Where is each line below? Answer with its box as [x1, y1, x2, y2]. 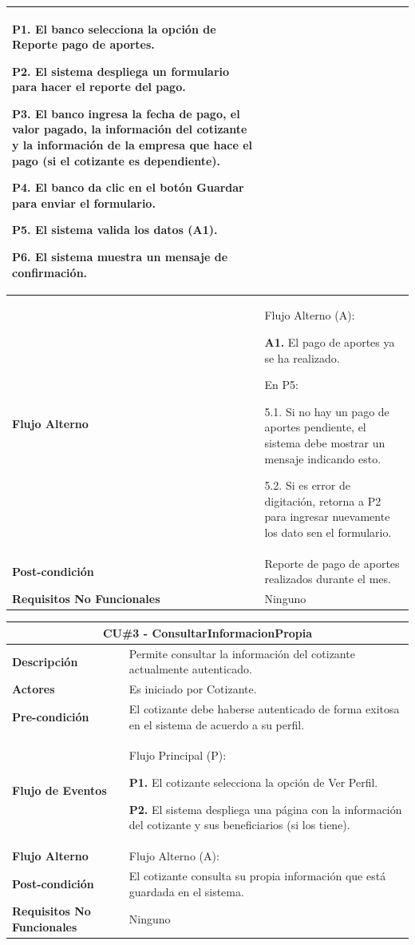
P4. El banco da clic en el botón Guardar [12, 179, 244, 196]
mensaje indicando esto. [264, 450, 381, 467]
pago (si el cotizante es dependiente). [12, 152, 221, 169]
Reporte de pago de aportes [264, 554, 400, 571]
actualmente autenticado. [128, 661, 252, 677]
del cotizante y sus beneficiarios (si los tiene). [128, 816, 350, 833]
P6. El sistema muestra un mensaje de [12, 248, 228, 265]
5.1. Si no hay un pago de [264, 403, 389, 419]
